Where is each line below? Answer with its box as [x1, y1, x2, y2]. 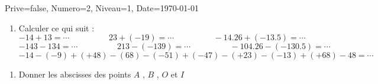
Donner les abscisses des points [18, 68, 131, 80]
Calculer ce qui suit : [18, 21, 95, 34]
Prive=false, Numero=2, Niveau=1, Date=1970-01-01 [5, 2, 199, 14]
